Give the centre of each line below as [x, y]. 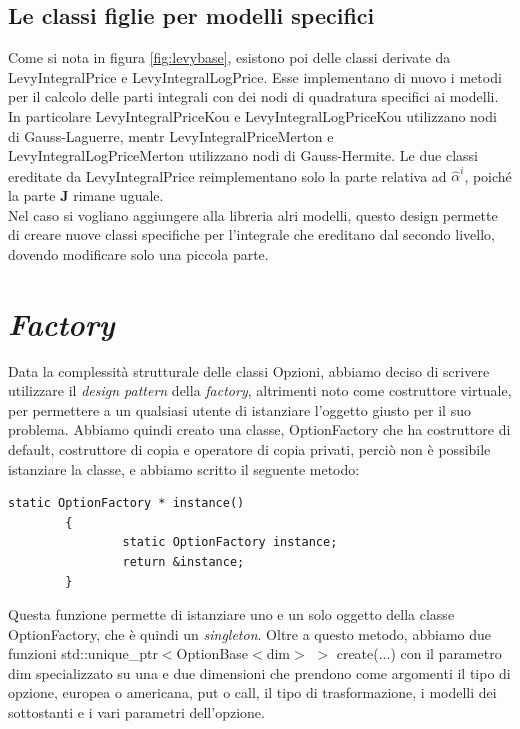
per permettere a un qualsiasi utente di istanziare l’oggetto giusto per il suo [239, 409]
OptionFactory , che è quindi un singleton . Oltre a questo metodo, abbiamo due [249, 633]
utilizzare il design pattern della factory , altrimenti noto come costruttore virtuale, [260, 390]
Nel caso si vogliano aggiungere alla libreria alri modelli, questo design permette [253, 214]
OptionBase [212, 653]
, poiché [488, 175]
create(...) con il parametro [419, 653]
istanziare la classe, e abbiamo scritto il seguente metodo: [184, 468]
